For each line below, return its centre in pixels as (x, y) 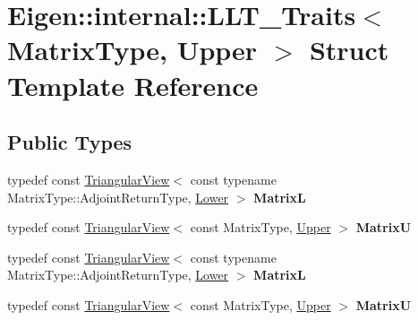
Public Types (70, 142)
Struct (349, 50)
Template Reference (133, 85)
